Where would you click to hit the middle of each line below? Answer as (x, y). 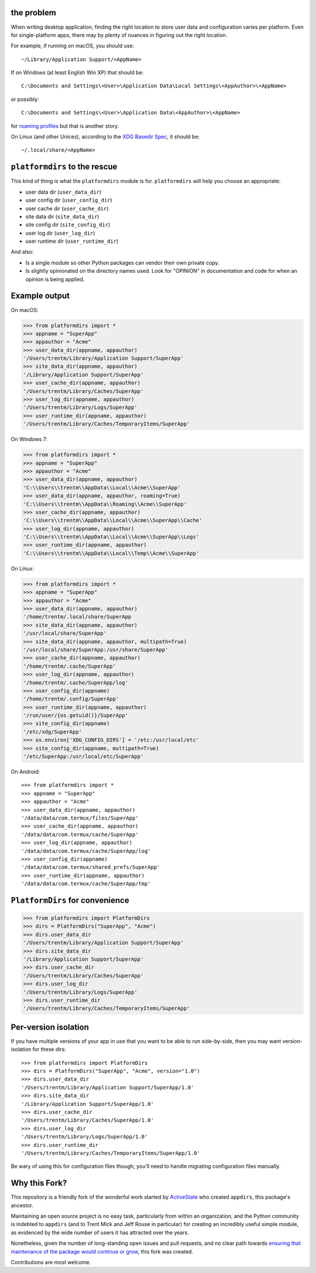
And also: (22, 252)
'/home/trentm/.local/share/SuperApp (77, 617)
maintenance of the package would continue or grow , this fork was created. (102, 1251)
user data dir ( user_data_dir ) (63, 192)
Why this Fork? (39, 1183)
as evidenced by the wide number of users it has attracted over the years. (100, 1233)
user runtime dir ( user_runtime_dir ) (72, 241)
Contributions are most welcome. (51, 1262)
